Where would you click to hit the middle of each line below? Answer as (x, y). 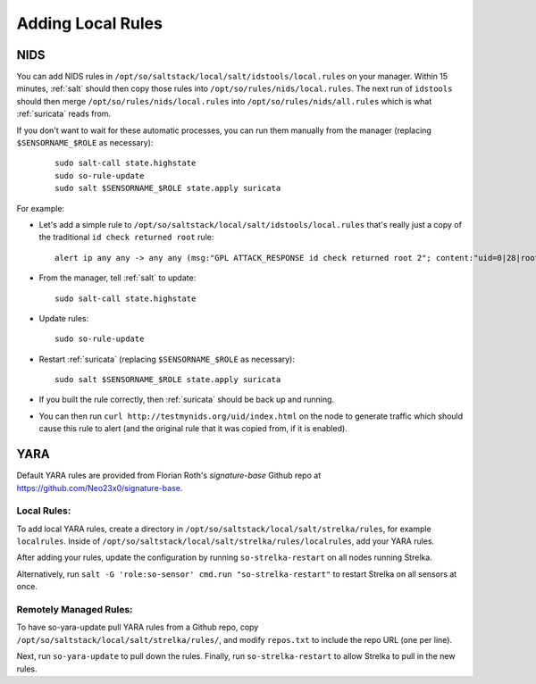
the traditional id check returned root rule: (126, 238)
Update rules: (64, 318)
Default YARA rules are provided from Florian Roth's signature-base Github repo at (169, 475)
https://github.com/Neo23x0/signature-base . (100, 488)
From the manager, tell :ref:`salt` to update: (117, 278)
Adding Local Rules (89, 23)
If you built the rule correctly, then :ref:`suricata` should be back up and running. (187, 400)
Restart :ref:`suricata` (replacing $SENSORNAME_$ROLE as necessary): (167, 359)
